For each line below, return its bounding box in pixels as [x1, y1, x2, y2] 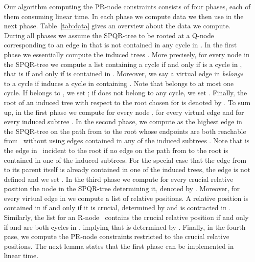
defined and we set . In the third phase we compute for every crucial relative [4, 174, 233, 184]
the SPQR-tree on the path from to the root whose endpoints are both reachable [4, 126, 246, 136]
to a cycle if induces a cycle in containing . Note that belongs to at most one [4, 78, 234, 88]
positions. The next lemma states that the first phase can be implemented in [4, 240, 234, 251]
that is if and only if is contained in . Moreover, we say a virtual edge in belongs [4, 68, 243, 79]
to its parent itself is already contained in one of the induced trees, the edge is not [4, 164, 251, 175]
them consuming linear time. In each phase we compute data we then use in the [4, 11, 244, 21]
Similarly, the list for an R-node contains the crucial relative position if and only [4, 212, 249, 222]
